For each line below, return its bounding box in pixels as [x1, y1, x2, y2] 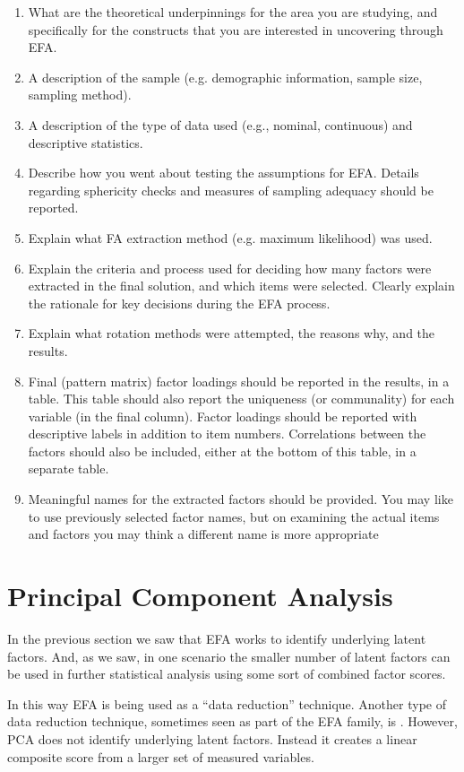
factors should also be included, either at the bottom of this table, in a [28, 441, 417, 460]
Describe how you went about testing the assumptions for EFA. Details [28, 163, 419, 182]
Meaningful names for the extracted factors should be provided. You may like [28, 490, 453, 508]
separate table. [28, 459, 109, 478]
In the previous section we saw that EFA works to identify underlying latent [7, 629, 426, 647]
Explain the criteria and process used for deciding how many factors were [28, 258, 432, 277]
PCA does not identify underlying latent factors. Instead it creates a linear [7, 729, 417, 748]
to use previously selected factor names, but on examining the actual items [28, 507, 440, 525]
